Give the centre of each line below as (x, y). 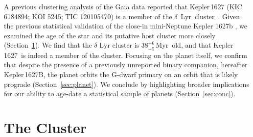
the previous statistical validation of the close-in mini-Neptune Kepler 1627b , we (126, 26)
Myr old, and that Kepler (195, 45)
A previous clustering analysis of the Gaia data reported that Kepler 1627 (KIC (123, 6)
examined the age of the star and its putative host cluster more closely (110, 35)
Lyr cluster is (119, 45)
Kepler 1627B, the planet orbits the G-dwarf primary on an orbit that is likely (121, 74)
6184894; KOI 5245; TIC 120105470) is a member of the (88, 16)
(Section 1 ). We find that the (48, 45)
